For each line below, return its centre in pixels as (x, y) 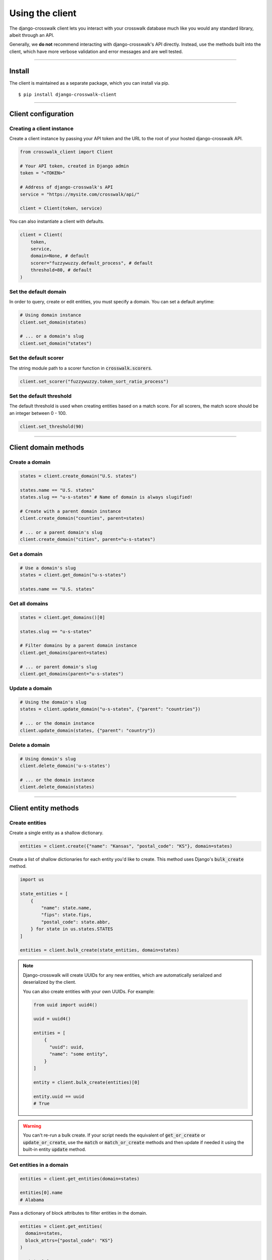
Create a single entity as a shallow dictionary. (56, 833)
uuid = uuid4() (52, 1019)
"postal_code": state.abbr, (76, 922)
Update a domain (31, 688)
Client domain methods (47, 448)
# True (42, 1103)
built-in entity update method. (55, 1150)
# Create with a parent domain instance (70, 511)
